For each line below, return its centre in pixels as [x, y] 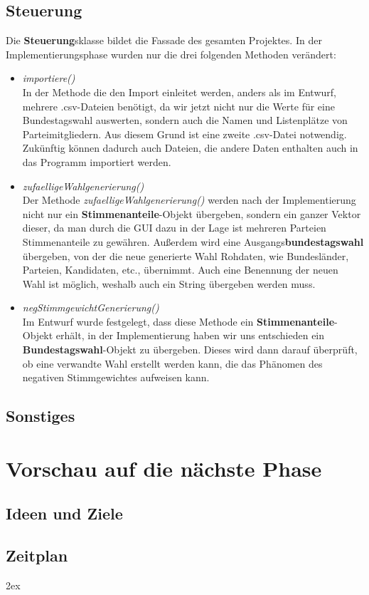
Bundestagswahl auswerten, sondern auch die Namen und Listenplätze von [185, 120]
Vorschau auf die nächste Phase [164, 468]
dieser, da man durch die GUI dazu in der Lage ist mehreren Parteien [174, 228]
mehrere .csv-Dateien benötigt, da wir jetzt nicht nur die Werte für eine [178, 106]
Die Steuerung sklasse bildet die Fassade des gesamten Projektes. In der [164, 40]
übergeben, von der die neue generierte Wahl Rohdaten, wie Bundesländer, [186, 255]
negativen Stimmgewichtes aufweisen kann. [116, 377]
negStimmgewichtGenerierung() [91, 307]
